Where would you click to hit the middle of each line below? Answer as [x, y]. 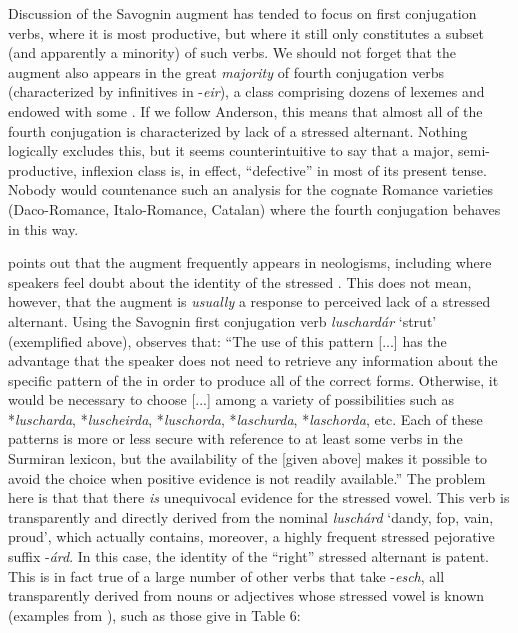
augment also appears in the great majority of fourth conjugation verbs [226, 71]
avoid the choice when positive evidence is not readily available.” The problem [247, 477]
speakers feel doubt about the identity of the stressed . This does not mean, [240, 281]
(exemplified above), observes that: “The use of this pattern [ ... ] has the [227, 340]
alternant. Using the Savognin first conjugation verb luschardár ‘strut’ [222, 320]
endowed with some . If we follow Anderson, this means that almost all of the [245, 110]
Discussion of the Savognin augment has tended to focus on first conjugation [242, 13]
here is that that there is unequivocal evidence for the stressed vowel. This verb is [259, 497]
